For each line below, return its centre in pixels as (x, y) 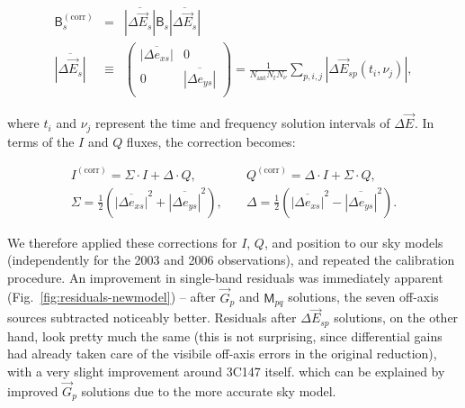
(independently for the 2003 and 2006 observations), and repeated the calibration (231, 260)
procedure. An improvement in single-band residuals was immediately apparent (225, 277)
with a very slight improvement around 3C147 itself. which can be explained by (226, 371)
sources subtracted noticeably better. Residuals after (152, 317)
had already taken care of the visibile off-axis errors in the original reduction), (222, 354)
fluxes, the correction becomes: (211, 141)
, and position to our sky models (353, 242)
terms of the (41, 141)
